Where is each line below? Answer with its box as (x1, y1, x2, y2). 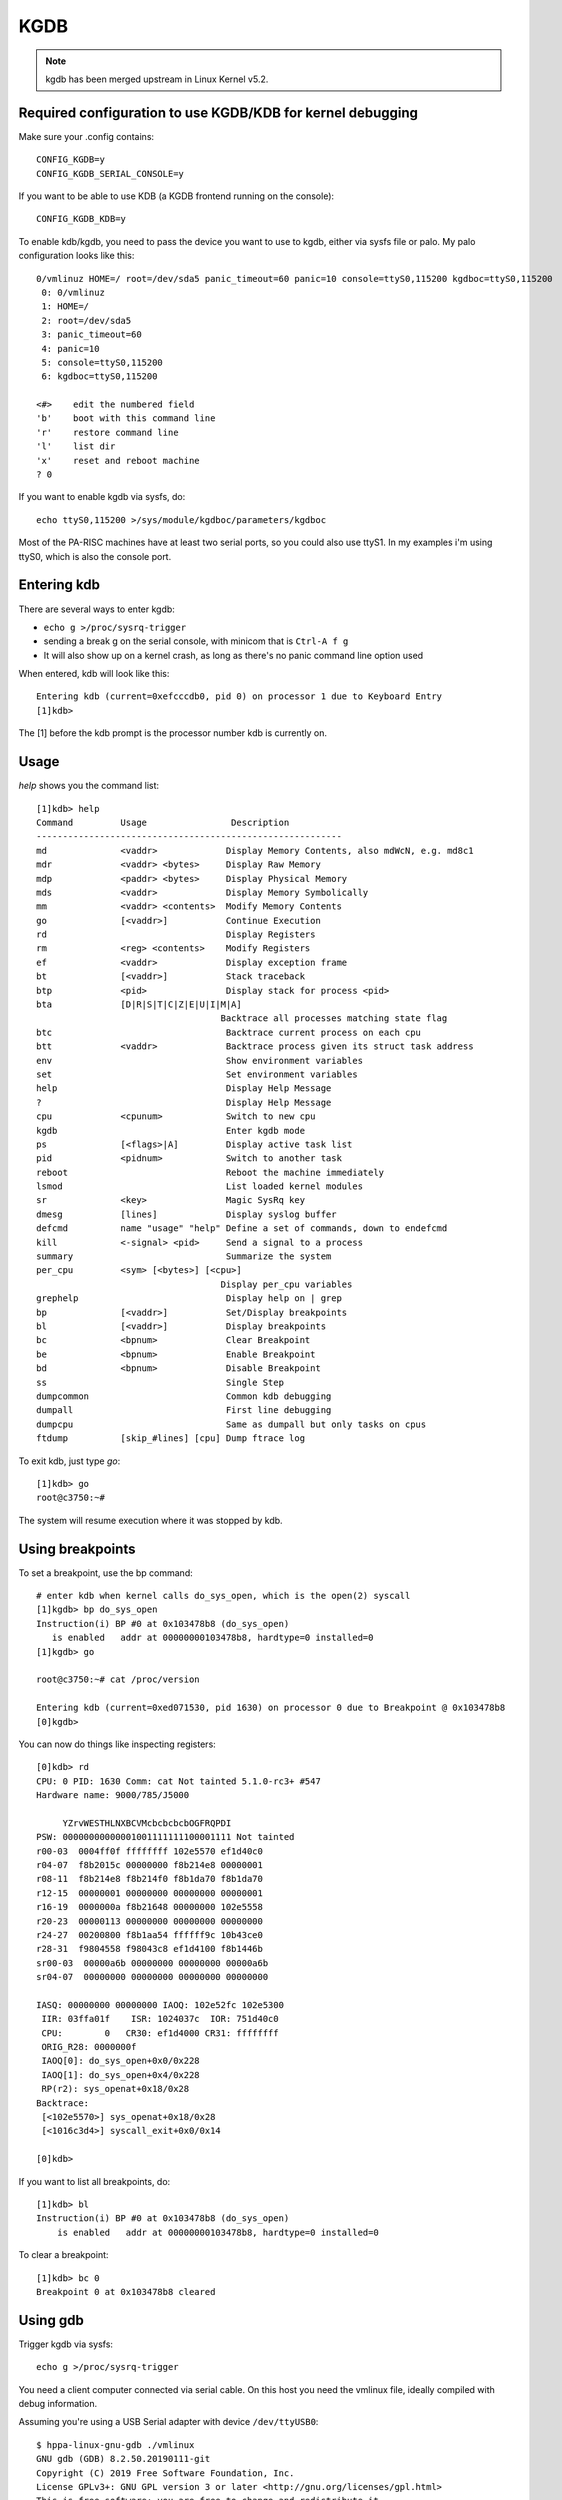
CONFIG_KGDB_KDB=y (36, 213, 127, 225)
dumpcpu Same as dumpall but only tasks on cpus (36, 1418, 427, 1430)
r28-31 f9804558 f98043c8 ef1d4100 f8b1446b (36, 1943, 264, 1955)
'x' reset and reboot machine (36, 455, 200, 466)
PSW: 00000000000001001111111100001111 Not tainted (36, 1831, 295, 1843)
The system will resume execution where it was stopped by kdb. (18, 1514, 284, 1526)
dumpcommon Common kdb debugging (36, 1390, 332, 1402)
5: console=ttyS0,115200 (41, 356, 164, 368)
